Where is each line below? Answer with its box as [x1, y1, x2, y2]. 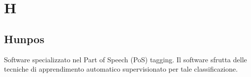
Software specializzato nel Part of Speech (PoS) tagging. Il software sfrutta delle [4, 54, 247, 64]
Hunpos [4, 31, 45, 46]
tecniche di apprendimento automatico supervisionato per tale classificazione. [4, 64, 238, 74]
